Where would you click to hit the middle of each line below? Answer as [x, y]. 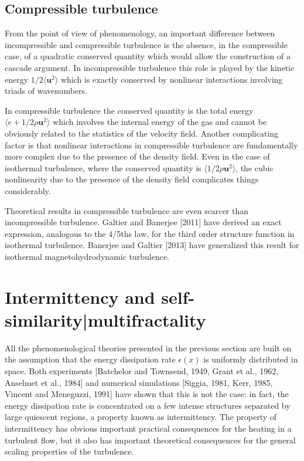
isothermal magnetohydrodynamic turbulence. [87, 256]
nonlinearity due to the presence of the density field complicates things [132, 179]
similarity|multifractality [105, 319]
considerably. [28, 190]
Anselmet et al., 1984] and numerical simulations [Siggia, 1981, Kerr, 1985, [139, 382]
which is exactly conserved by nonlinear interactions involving [172, 79]
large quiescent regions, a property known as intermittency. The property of [141, 417]
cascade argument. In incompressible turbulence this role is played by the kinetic [150, 67]
